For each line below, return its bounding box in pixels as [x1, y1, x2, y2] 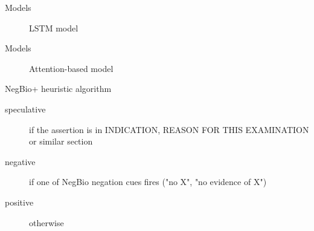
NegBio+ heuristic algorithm [5, 82, 112, 95]
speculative [5, 102, 46, 115]
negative [5, 155, 36, 168]
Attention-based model [29, 62, 114, 74]
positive [5, 195, 34, 208]
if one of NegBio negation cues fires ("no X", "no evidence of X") [29, 175, 267, 188]
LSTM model [29, 21, 78, 34]
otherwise [29, 216, 64, 229]
